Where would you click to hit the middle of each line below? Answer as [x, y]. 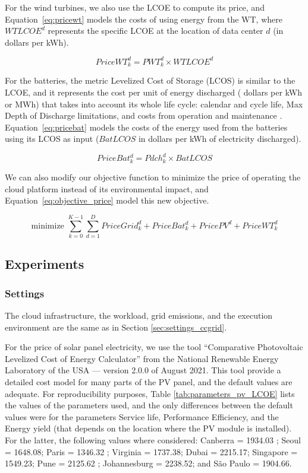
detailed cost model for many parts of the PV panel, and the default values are [149, 382]
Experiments [45, 264]
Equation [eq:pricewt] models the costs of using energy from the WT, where [144, 19]
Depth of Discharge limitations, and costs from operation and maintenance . [144, 115]
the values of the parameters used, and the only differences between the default [149, 405]
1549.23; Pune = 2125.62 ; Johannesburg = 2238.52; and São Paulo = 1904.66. [148, 463]
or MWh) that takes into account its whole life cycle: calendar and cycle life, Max [154, 104]
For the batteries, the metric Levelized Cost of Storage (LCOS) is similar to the [150, 80]
